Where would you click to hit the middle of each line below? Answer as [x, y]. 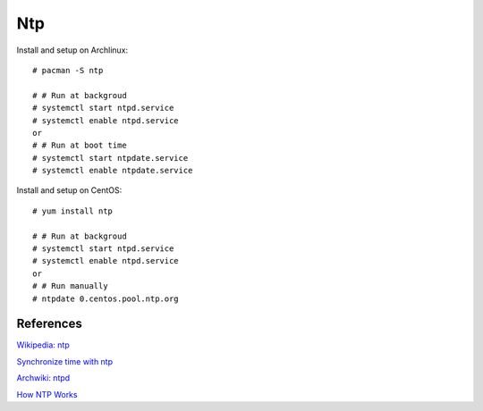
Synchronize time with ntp [65, 361]
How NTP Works [47, 394]
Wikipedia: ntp [43, 345]
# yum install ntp [73, 211]
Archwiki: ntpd [43, 378]
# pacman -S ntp [68, 70]
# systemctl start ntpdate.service [110, 158]
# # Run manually [70, 286]
